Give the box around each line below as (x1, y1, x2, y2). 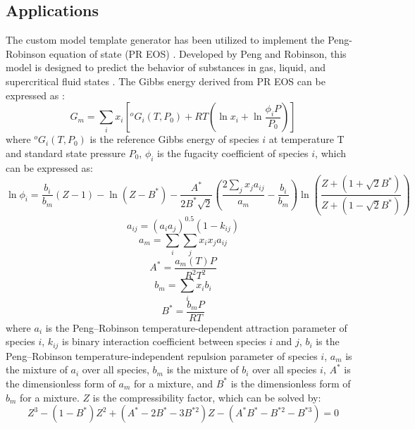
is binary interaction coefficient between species (62, 334, 266, 349)
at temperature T (268, 132, 345, 147)
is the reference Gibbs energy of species (89, 132, 259, 147)
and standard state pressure (6, 145, 125, 160)
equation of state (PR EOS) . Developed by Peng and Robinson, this (49, 46, 347, 61)
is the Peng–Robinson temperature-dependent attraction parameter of (45, 320, 347, 335)
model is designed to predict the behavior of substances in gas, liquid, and (6, 60, 326, 75)
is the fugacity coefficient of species (157, 145, 309, 160)
